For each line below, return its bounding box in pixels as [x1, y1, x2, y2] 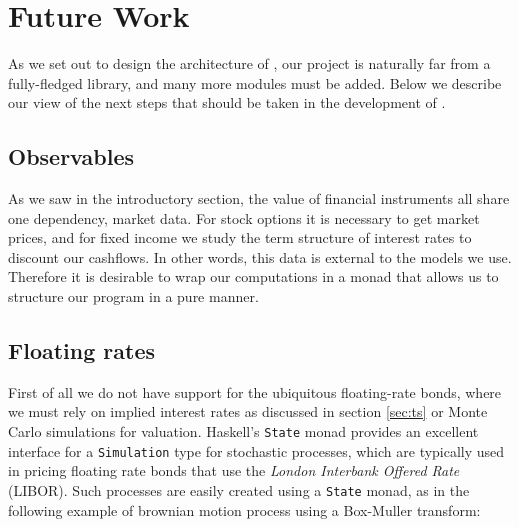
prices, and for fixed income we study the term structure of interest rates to [8, 227, 472, 248]
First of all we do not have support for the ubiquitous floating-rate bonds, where [8, 381, 502, 402]
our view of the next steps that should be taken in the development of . [8, 92, 446, 113]
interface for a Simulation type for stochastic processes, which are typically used [8, 440, 505, 461]
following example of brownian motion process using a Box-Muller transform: [8, 499, 481, 520]
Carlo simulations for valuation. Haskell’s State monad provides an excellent [8, 421, 479, 442]
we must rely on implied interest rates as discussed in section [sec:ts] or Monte [8, 401, 488, 422]
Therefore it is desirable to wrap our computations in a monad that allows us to [8, 266, 499, 287]
